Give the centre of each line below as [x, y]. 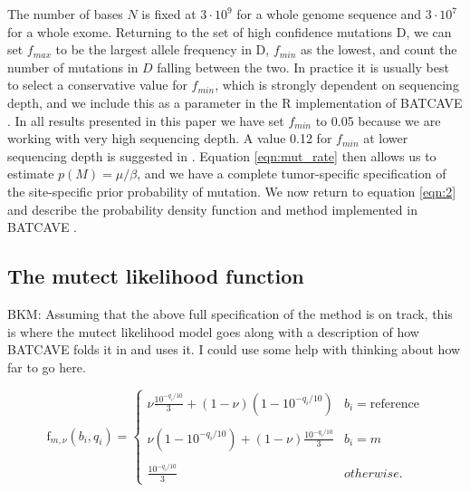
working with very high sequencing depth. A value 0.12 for [170, 138]
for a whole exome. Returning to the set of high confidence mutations [200, 31]
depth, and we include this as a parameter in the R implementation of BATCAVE [235, 102]
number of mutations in [73, 67]
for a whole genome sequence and [329, 14]
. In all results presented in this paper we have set [146, 120]
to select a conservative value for [97, 85]
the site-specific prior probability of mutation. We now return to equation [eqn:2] [232, 191]
